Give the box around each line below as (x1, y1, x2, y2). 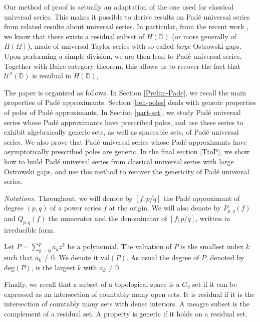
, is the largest (31, 262, 75, 272)
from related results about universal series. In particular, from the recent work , (4, 21, 249, 32)
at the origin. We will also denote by (109, 202, 221, 213)
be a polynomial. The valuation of (67, 241, 172, 252)
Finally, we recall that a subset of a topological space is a (4, 279, 180, 289)
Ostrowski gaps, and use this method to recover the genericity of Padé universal (4, 166, 249, 176)
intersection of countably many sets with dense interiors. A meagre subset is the (4, 298, 249, 309)
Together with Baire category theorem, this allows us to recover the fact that (4, 60, 240, 71)
